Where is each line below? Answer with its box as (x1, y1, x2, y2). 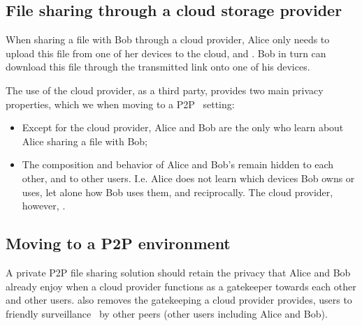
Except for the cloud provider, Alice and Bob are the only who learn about (22, 120, 344, 135)
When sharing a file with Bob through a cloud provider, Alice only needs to (6, 32, 330, 47)
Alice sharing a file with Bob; (22, 133, 147, 148)
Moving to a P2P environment (6, 232, 231, 254)
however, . (22, 198, 66, 213)
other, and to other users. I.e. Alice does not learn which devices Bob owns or (22, 170, 355, 185)
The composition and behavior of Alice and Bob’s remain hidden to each (22, 157, 334, 172)
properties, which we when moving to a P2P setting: (6, 96, 235, 111)
